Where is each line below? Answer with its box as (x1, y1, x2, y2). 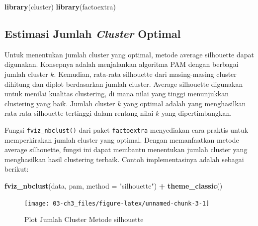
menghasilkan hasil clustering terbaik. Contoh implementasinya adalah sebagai (4, 154, 244, 164)
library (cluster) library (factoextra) (4, 1, 116, 11)
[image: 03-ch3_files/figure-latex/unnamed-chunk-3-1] (24, 200, 210, 207)
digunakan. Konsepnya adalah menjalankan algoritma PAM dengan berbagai (4, 59, 239, 69)
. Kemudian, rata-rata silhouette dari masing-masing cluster (54, 68, 237, 79)
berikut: (4, 164, 29, 174)
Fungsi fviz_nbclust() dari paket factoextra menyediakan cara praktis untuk (4, 124, 249, 135)
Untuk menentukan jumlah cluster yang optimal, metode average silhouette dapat (4, 49, 254, 59)
